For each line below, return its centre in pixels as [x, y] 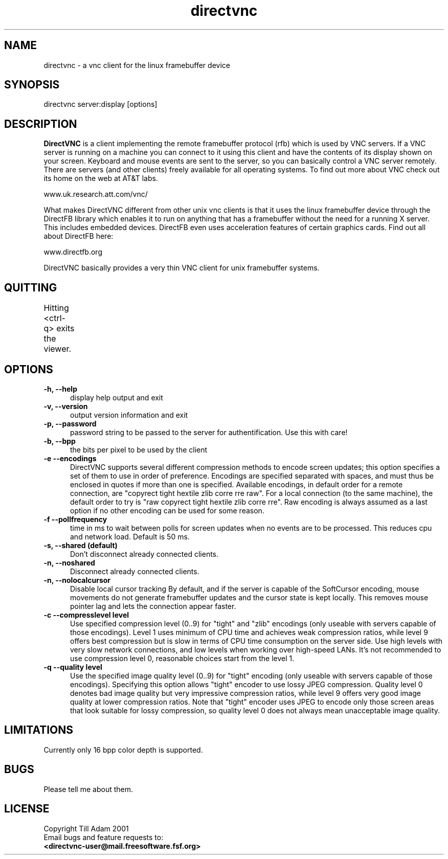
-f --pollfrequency [75, 519]
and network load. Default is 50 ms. [130, 536]
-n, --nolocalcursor [77, 580]
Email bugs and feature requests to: [104, 837]
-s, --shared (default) [81, 545]
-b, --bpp [60, 441]
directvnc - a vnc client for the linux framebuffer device [137, 65]
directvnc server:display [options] [100, 104]
